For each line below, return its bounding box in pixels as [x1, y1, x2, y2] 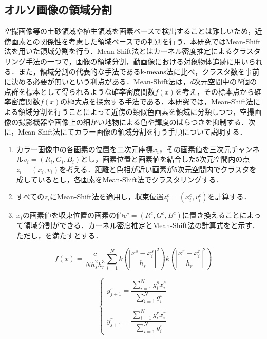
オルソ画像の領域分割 [4, 2, 112, 17]
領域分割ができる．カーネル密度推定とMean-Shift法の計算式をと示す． [23, 220, 259, 231]
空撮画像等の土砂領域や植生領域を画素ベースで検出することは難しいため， [4, 26, 255, 36]
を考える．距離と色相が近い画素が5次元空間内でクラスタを [59, 163, 257, 174]
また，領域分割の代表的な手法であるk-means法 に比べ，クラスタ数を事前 [18, 66, 260, 77]
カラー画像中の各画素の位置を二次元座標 [16, 143, 153, 154]
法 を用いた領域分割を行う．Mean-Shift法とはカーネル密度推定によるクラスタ [4, 46, 261, 56]
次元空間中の [193, 76, 237, 87]
